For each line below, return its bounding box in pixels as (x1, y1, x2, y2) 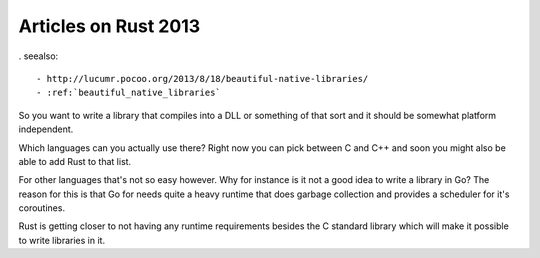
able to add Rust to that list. (18, 155, 132, 167)
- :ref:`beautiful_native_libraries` (36, 87, 222, 99)
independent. (18, 123, 74, 135)
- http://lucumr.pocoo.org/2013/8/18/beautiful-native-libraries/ (36, 73, 369, 84)
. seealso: (18, 50, 59, 62)
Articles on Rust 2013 (18, 15, 201, 37)
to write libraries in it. (18, 234, 105, 246)
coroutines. (18, 202, 65, 214)
